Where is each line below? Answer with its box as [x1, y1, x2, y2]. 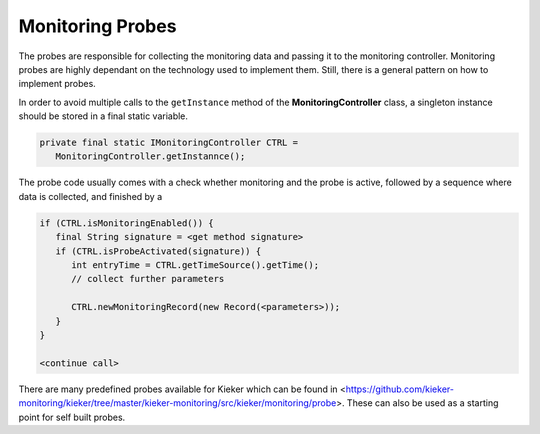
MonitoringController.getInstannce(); [55, 151, 246, 162]
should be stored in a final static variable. [18, 110, 189, 122]
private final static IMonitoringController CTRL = [39, 137, 299, 149]
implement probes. [18, 78, 97, 90]
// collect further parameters [71, 273, 225, 285]
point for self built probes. [18, 411, 126, 423]
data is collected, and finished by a [18, 190, 163, 202]
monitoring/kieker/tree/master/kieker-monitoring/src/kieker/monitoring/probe [18, 397, 337, 409]
